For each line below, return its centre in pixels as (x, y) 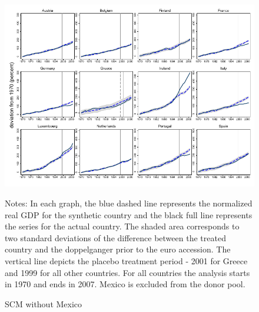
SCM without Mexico (44, 303)
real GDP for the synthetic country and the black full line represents (129, 214)
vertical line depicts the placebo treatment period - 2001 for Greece (126, 260)
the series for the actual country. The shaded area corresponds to (122, 226)
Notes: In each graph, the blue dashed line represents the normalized (129, 203)
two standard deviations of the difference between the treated (115, 237)
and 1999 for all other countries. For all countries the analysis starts (127, 272)
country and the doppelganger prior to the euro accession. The (118, 249)
